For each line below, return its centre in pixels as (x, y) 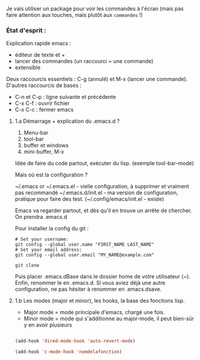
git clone (27, 266)
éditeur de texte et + (40, 55)
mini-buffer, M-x (44, 152)
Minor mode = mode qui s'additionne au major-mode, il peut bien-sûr (109, 319)
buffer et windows (46, 145)
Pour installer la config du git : (52, 228)
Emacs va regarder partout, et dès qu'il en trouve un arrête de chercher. (103, 210)
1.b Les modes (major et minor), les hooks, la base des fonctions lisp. (100, 301)
